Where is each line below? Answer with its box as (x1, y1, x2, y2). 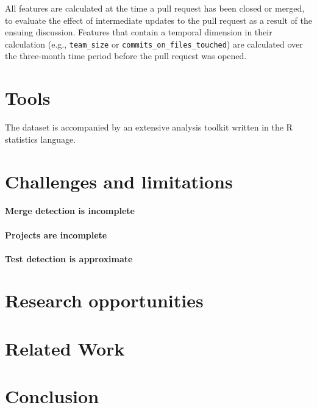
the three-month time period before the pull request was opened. (5, 49, 247, 62)
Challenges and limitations (5, 168, 233, 193)
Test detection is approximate (5, 252, 133, 265)
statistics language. (5, 132, 76, 145)
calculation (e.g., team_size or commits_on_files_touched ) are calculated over (5, 37, 303, 50)
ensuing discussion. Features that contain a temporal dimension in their (5, 26, 272, 38)
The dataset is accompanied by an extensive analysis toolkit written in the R (5, 121, 293, 134)
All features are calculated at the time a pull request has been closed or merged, (5, 2, 305, 14)
